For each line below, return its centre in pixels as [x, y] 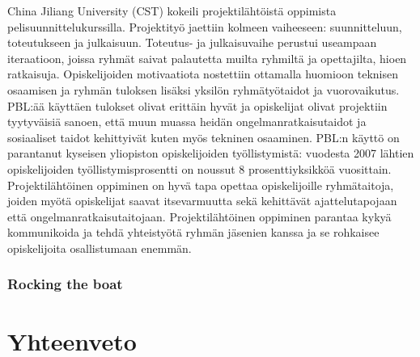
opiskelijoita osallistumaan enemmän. [100, 248]
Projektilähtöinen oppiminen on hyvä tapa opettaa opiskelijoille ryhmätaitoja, [201, 185]
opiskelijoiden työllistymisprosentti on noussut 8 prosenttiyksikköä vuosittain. [199, 168]
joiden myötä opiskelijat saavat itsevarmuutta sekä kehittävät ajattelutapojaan [202, 201]
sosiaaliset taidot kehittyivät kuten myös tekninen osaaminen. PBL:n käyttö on [204, 137]
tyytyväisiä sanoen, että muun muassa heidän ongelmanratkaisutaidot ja [187, 122]
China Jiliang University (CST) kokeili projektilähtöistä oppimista [172, 10]
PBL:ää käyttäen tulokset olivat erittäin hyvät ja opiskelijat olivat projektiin [197, 105]
